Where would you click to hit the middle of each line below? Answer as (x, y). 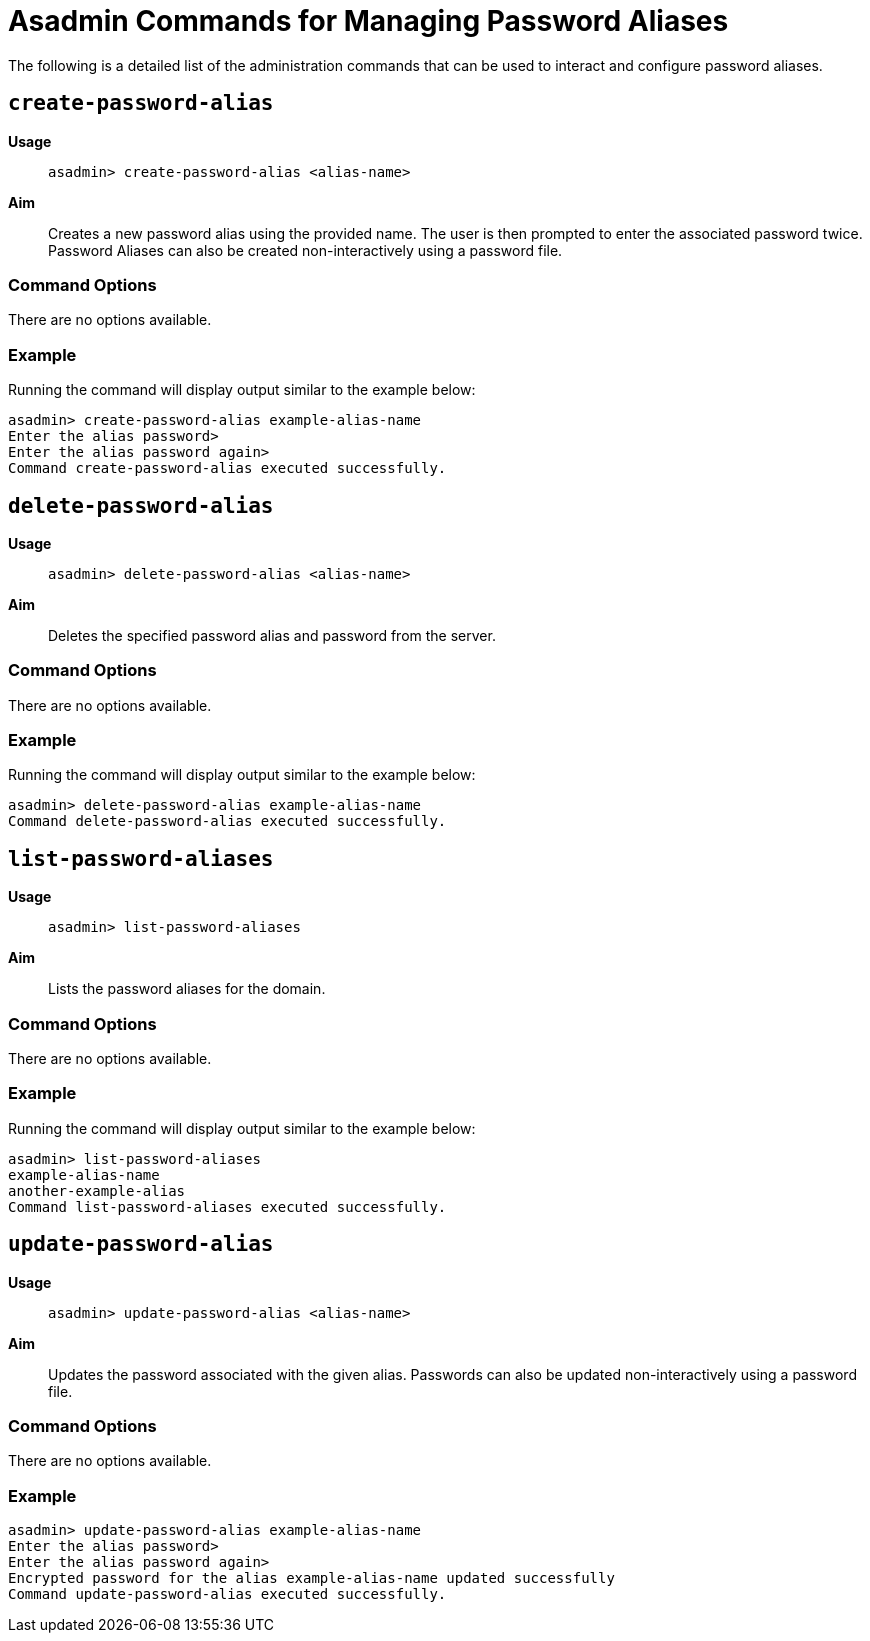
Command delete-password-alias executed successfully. (227, 821)
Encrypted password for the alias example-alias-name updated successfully (311, 1578)
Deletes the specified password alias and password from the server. (272, 635)
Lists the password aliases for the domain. (187, 989)
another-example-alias (97, 1190)
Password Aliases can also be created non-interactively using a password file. (305, 250)
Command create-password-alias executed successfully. (227, 468)
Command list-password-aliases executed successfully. (227, 1206)
